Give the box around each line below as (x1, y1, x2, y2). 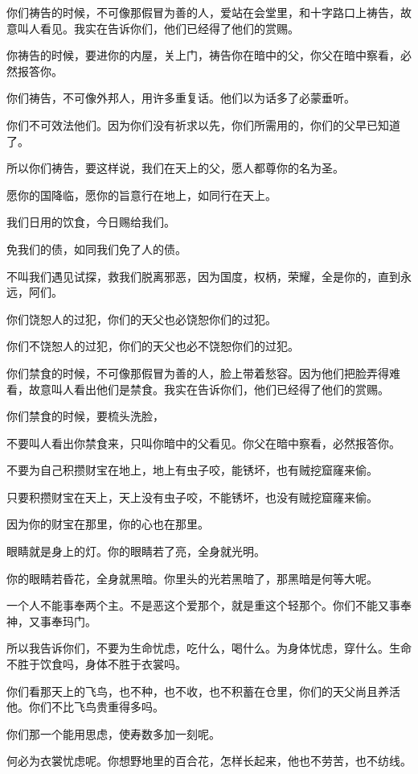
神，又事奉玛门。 (6, 612, 96, 629)
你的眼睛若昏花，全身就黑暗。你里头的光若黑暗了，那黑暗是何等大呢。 (6, 569, 378, 586)
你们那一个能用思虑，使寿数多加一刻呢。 (6, 725, 220, 742)
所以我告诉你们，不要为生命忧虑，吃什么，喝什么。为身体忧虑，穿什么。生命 (6, 639, 412, 656)
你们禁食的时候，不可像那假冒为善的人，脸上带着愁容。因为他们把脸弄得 (6, 364, 389, 381)
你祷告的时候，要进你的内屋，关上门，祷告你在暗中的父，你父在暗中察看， (6, 47, 400, 64)
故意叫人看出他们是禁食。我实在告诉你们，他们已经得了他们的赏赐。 (28, 380, 389, 397)
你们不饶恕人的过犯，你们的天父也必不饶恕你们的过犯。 (6, 337, 299, 354)
